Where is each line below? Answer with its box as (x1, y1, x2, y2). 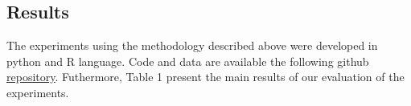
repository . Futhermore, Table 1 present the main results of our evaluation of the (6, 68, 405, 85)
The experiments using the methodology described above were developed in (6, 37, 378, 54)
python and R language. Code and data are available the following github (6, 52, 369, 69)
